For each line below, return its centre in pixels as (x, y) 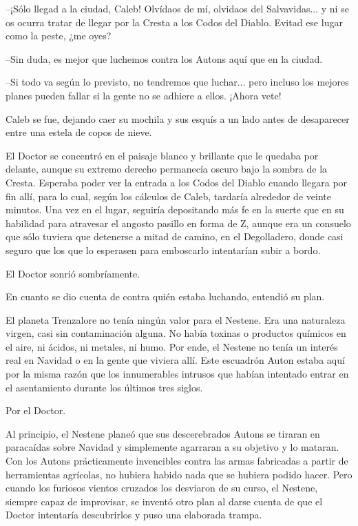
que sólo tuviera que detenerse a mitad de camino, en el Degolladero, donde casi (175, 236)
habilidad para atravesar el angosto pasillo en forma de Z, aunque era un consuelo (178, 223)
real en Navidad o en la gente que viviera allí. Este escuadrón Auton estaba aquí (175, 360)
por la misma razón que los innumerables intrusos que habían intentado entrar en (177, 374)
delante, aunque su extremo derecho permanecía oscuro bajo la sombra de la (167, 169)
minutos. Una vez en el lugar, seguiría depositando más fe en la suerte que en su (175, 210)
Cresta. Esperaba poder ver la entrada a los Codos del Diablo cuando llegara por (177, 182)
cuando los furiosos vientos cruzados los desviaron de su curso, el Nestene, (162, 488)
